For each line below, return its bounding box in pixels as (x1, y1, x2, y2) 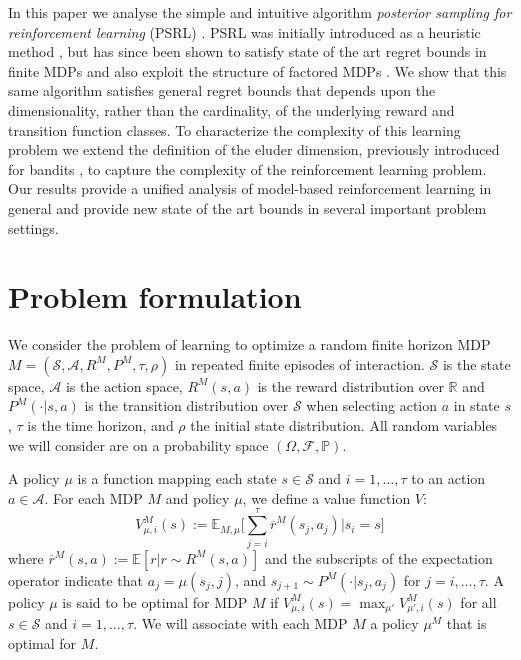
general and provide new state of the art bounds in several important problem (8, 197, 487, 218)
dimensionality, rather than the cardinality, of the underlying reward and (8, 99, 455, 120)
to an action (411, 468, 486, 489)
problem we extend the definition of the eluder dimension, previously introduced (8, 139, 500, 160)
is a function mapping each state (77, 468, 277, 489)
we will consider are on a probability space (8, 434, 269, 455)
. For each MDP (44, 487, 143, 508)
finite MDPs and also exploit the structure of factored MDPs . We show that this (8, 60, 507, 81)
